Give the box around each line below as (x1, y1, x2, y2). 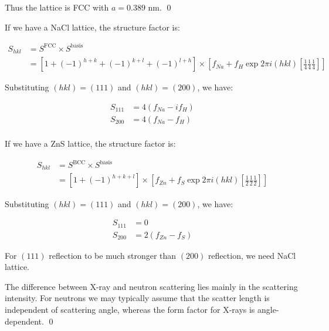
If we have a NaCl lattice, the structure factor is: (5, 21, 180, 33)
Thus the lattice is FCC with (5, 1, 109, 13)
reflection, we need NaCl (208, 249, 296, 261)
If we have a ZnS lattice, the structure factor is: (5, 137, 176, 149)
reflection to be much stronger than (49, 249, 177, 261)
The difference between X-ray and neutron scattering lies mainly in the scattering (5, 280, 298, 292)
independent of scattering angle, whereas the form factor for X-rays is (5, 303, 255, 315)
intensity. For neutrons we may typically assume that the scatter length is (5, 292, 270, 304)
